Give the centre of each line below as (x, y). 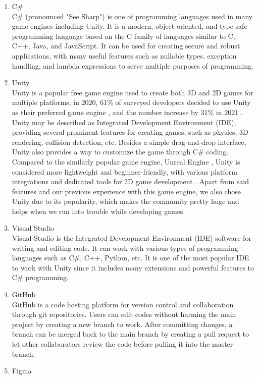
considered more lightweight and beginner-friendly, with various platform (124, 171)
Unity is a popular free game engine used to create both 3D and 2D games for (133, 92)
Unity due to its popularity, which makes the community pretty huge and (125, 201)
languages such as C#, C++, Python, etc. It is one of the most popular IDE (131, 258)
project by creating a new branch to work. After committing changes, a (122, 324)
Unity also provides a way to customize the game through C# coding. (120, 152)
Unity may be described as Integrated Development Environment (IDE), (124, 122)
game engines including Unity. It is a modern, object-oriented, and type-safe (130, 26)
